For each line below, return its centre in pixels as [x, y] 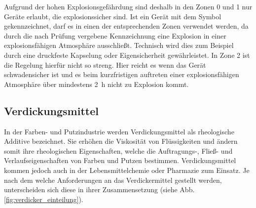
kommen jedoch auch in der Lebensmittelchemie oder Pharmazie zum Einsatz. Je [127, 170]
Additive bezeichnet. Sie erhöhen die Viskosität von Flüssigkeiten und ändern [121, 141]
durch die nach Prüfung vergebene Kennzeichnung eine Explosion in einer [115, 35]
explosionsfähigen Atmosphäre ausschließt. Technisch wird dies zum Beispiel [119, 45]
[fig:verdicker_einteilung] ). [44, 199]
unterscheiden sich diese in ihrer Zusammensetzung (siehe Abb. [99, 189]
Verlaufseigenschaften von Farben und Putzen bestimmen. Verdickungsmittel [120, 160]
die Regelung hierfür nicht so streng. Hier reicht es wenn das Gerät [105, 64]
